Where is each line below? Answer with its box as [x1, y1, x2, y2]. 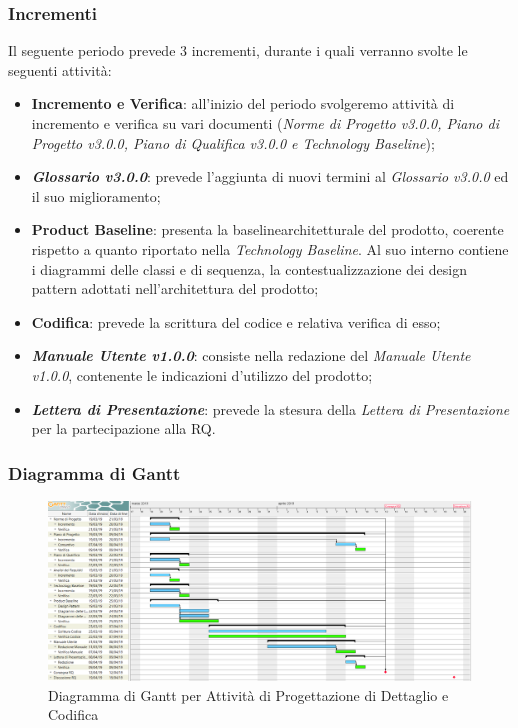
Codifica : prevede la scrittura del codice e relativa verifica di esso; [31, 311, 441, 332]
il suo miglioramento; [31, 185, 161, 206]
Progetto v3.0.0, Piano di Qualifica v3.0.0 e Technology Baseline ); [31, 132, 435, 153]
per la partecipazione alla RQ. [31, 418, 216, 439]
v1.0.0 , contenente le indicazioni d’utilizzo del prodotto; [31, 364, 373, 385]
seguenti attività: [8, 59, 112, 80]
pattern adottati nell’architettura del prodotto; [31, 278, 319, 299]
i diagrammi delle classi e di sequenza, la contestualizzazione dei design [31, 258, 467, 279]
